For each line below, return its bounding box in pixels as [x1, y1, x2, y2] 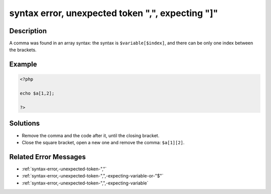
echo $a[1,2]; [20, 90, 55, 96]
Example [9, 60, 37, 69]
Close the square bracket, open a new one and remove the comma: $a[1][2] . [22, 139, 185, 145]
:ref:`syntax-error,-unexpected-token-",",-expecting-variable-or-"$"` [22, 173, 164, 179]
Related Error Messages [9, 152, 86, 161]
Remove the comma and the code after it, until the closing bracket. [22, 132, 160, 138]
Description [9, 27, 47, 35]
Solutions [9, 119, 40, 128]
